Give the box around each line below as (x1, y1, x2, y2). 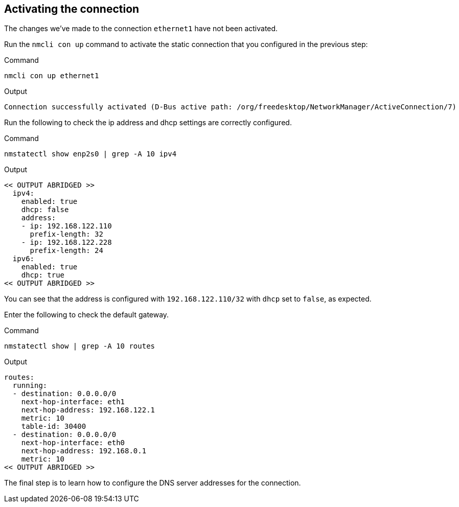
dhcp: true (21, 271, 65, 280)
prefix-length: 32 (30, 230, 103, 239)
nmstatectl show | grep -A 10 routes (4, 342, 155, 351)
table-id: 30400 (21, 422, 86, 431)
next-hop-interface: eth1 (21, 398, 125, 406)
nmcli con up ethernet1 (4, 72, 99, 80)
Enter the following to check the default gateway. (4, 310, 169, 319)
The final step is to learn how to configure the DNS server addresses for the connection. (4, 478, 301, 488)
